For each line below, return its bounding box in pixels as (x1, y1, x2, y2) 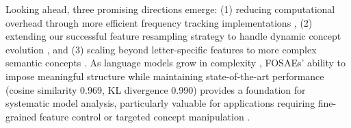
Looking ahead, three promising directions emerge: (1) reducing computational (5, 2, 335, 16)
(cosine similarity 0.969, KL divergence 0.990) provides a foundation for (5, 82, 306, 97)
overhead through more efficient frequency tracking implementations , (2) (5, 15, 313, 29)
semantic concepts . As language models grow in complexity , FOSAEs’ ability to (5, 55, 346, 70)
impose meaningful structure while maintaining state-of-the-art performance (5, 68, 324, 83)
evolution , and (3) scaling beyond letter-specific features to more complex (5, 42, 317, 56)
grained (5, 109, 37, 123)
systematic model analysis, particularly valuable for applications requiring (5, 96, 315, 110)
